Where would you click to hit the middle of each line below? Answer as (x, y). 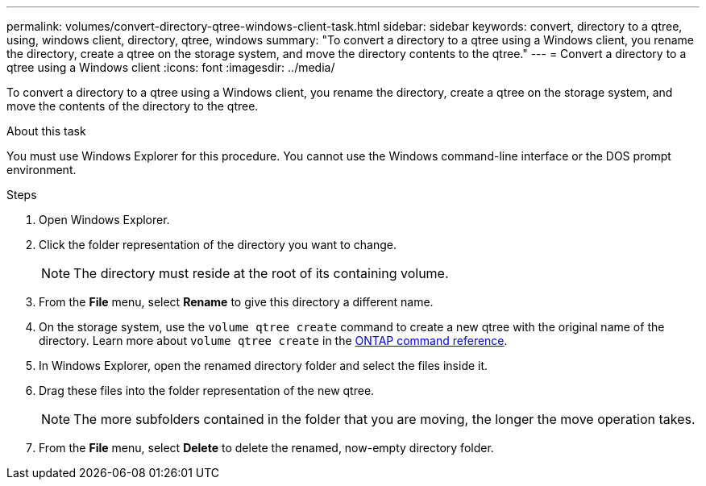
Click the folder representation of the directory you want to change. (218, 245)
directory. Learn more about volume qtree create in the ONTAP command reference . (273, 341)
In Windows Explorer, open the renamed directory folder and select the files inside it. (264, 366)
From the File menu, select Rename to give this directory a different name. (236, 302)
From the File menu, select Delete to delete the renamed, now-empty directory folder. (266, 448)
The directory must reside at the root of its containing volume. (261, 273)
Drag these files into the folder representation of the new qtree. (207, 390)
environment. (42, 170)
